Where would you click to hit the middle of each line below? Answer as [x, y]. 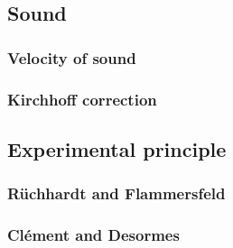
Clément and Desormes [93, 235]
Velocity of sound [72, 57]
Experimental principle [117, 148]
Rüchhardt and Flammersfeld [116, 193]
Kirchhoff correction [82, 99]
